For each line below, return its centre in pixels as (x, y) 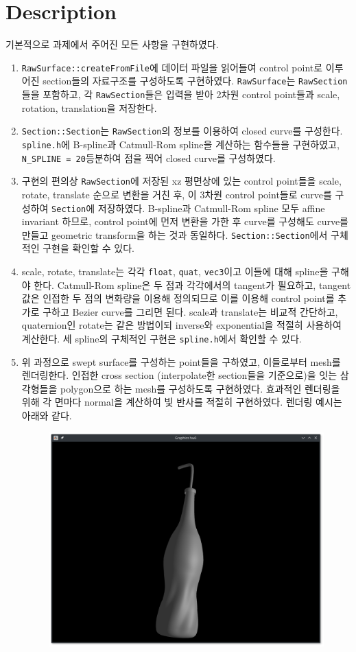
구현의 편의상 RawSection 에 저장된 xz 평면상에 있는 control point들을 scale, (181, 181)
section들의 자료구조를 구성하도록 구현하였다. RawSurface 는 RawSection (195, 81)
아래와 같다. (47, 416)
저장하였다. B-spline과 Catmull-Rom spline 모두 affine (211, 208)
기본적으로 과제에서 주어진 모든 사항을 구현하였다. (112, 44)
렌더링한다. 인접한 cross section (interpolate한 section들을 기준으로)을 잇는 (179, 375)
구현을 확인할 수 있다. (89, 248)
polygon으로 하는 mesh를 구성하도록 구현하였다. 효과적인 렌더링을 (200, 388)
